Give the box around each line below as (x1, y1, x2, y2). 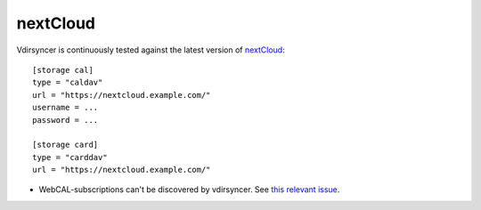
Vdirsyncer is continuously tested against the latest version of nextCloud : (16, 44, 285, 55)
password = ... (32, 115, 99, 125)
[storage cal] (32, 65, 94, 75)
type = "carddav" (32, 152, 108, 162)
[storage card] (32, 140, 99, 150)
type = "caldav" (32, 77, 103, 88)
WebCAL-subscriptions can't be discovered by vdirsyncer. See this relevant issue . (38, 184, 340, 195)
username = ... (32, 102, 99, 113)
